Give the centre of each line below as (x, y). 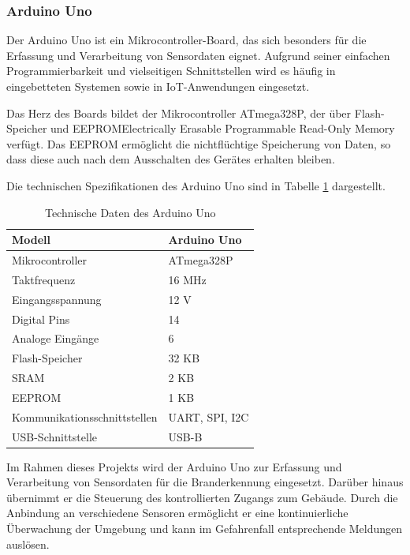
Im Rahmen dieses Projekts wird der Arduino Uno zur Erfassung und (174, 466)
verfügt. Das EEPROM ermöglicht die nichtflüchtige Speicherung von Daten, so (199, 143)
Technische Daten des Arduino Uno (130, 212)
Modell (32, 240)
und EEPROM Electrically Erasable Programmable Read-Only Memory (223, 128)
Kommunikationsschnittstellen (85, 416)
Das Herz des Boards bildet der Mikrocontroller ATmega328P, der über (179, 112)
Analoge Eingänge (56, 338)
